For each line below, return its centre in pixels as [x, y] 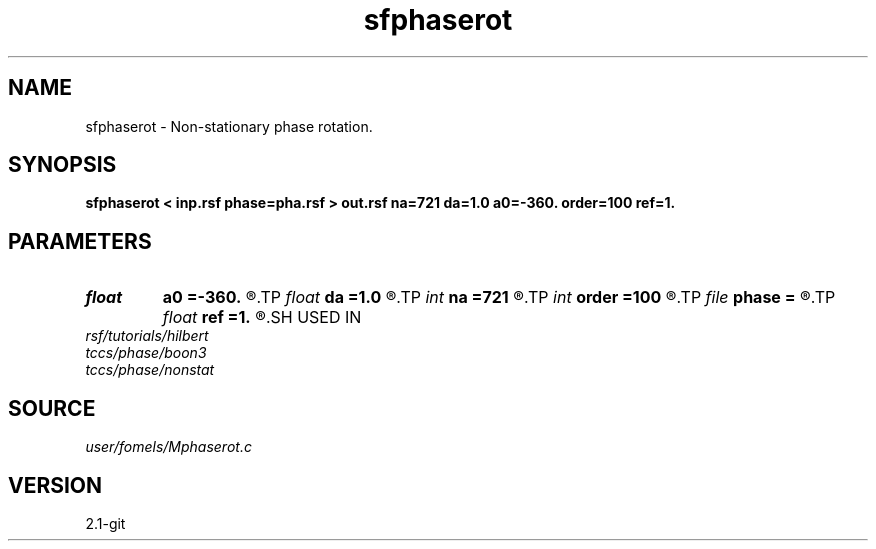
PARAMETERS [80, 241]
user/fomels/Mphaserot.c [168, 447]
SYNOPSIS [62, 165]
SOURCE [52, 408]
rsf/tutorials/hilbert [147, 336]
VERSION [55, 485]
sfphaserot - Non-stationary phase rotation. [229, 126]
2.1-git [105, 523]
